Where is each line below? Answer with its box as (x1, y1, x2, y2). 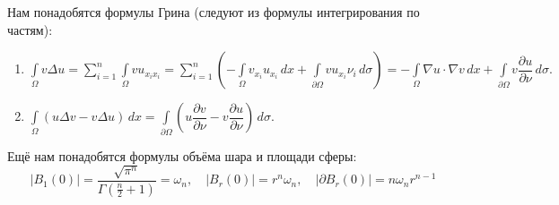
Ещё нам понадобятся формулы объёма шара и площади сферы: (7, 146, 357, 165)
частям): (7, 20, 53, 38)
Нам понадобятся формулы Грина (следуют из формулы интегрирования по (7, 3, 420, 21)
